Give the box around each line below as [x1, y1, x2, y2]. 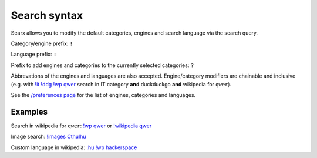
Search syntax [11, 9, 83, 22]
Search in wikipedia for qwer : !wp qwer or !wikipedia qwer [11, 122, 152, 129]
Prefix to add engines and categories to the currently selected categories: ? [11, 62, 194, 69]
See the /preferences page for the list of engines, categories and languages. [11, 91, 196, 98]
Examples [11, 106, 48, 117]
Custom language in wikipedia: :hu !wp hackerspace [11, 144, 137, 151]
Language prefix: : [11, 51, 57, 58]
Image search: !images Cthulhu [11, 133, 86, 140]
